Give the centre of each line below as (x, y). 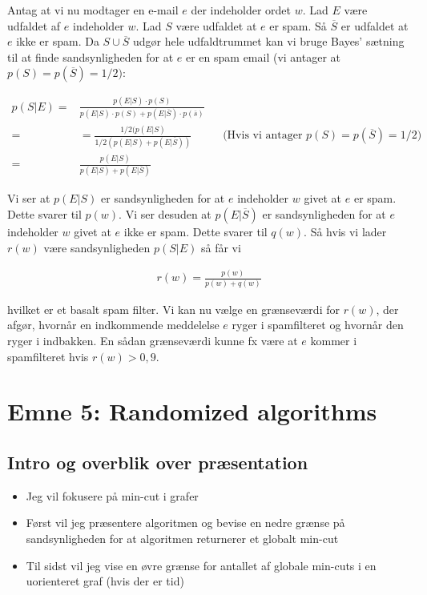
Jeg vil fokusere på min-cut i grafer (112, 495)
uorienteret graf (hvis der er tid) (105, 581)
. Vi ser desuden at (165, 213)
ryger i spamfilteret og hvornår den (318, 325)
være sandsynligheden (97, 247)
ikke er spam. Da (58, 41)
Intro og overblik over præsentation (158, 462)
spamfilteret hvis (48, 356)
